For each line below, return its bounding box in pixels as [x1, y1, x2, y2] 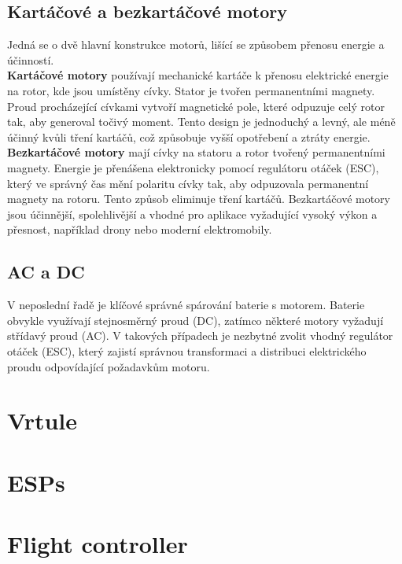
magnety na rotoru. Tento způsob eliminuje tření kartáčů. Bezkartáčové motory [7, 190, 391, 207]
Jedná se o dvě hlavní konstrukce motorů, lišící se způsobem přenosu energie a [7, 36, 385, 53]
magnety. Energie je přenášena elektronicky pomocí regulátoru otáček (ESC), [7, 159, 379, 175]
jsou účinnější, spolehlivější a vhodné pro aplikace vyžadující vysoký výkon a [7, 205, 378, 222]
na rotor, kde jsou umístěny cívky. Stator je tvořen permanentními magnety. [7, 82, 375, 98]
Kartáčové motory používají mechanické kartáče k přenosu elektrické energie [7, 67, 389, 83]
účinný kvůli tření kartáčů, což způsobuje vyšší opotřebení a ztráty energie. [7, 128, 371, 145]
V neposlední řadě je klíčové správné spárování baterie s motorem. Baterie [7, 297, 365, 313]
